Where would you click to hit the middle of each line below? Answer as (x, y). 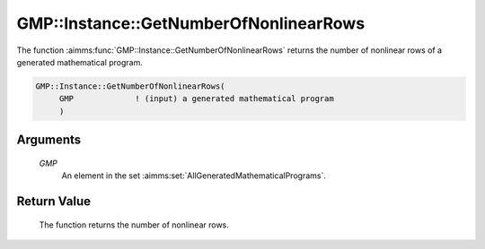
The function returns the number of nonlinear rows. (134, 225)
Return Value (54, 201)
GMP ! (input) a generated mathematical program (196, 99)
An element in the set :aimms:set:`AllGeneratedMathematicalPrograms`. (194, 176)
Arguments (49, 140)
